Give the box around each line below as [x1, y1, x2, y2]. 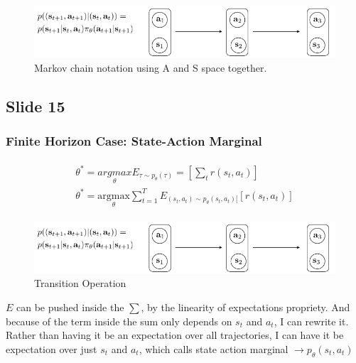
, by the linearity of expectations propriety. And [141, 300, 350, 315]
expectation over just [6, 341, 97, 356]
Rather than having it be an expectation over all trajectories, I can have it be [6, 327, 344, 342]
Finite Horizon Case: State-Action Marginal [6, 131, 262, 149]
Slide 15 [6, 94, 65, 117]
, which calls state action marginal [139, 341, 288, 356]
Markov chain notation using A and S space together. [34, 60, 267, 75]
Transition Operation [34, 276, 126, 291]
